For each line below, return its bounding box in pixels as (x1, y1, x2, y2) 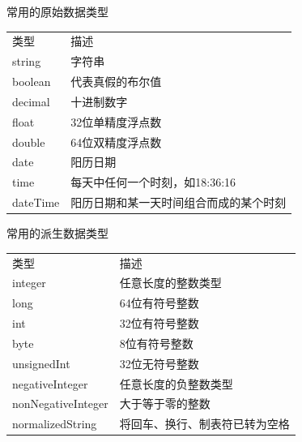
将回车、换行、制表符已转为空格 (119, 415, 290, 432)
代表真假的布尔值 (70, 73, 162, 90)
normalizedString (12, 415, 97, 432)
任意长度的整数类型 (119, 274, 222, 291)
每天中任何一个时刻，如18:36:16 (70, 174, 236, 191)
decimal (12, 92, 50, 109)
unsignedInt (12, 354, 70, 371)
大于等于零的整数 (119, 395, 211, 412)
